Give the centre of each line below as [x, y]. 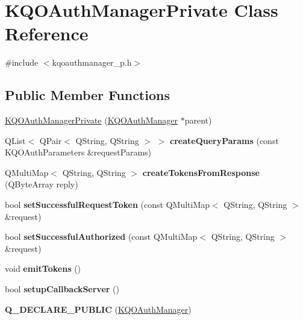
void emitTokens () [43, 268]
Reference [47, 33]
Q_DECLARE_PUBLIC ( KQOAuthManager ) [98, 309]
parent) [198, 120]
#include [22, 62]
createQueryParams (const [224, 140]
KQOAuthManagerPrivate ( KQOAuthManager [91, 120]
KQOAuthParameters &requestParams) [78, 152]
